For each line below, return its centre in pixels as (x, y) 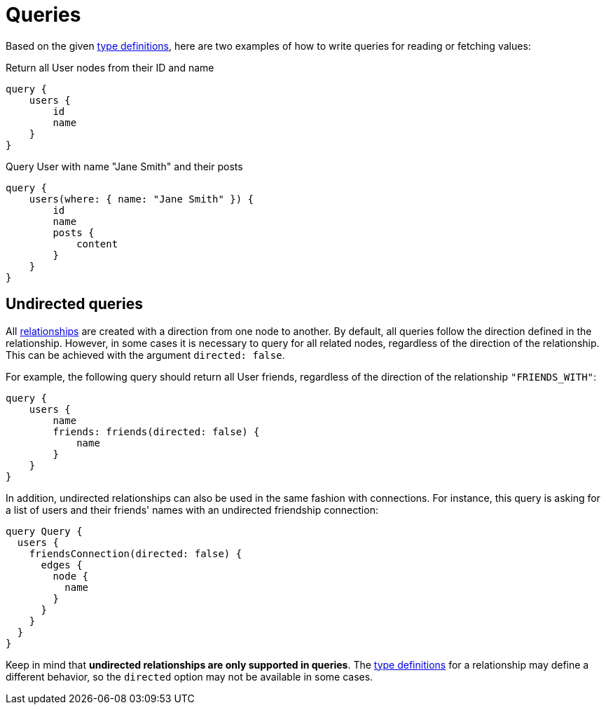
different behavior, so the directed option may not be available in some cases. (190, 676)
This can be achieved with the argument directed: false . (145, 355)
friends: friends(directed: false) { (156, 431)
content (97, 244)
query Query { (44, 531)
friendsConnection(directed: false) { (136, 553)
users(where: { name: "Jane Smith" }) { (142, 199)
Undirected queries (74, 304)
